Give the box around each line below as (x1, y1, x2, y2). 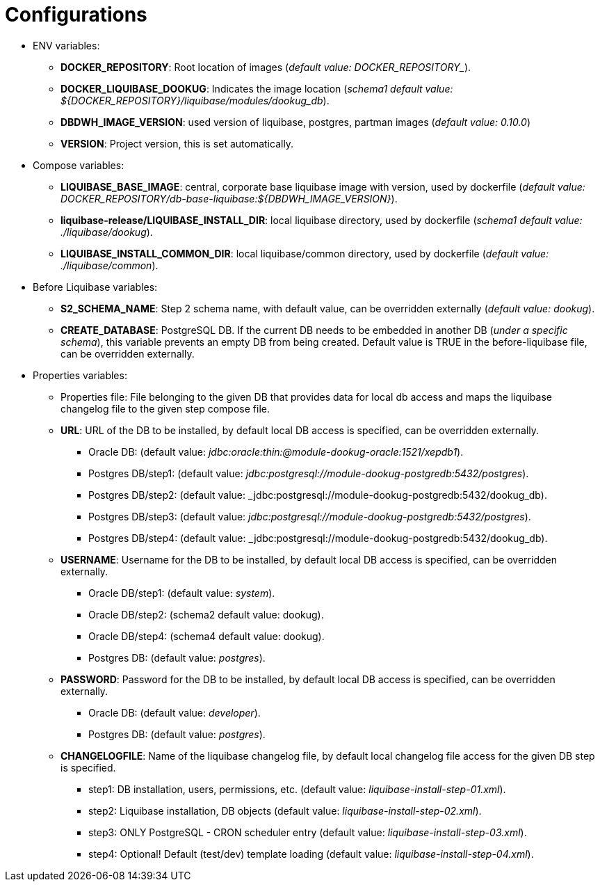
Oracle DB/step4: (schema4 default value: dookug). (88, 630, 325, 642)
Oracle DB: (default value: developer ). (88, 706, 261, 719)
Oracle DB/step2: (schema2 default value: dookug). (88, 608, 324, 621)
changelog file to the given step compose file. (60, 402, 270, 415)
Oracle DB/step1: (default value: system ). (88, 586, 275, 599)
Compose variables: (33, 159, 124, 171)
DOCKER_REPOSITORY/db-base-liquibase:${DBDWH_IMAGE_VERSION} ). (60, 192, 398, 205)
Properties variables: (33, 369, 127, 381)
